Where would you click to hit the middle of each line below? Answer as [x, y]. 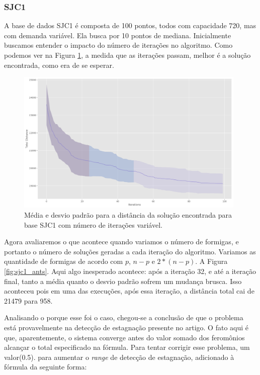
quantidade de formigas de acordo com [64, 261]
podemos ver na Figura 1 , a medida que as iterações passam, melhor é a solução [127, 55]
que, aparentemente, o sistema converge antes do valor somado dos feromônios [124, 337]
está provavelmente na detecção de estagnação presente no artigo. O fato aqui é [126, 327]
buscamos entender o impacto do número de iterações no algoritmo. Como [118, 45]
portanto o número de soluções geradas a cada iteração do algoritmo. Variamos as [130, 251]
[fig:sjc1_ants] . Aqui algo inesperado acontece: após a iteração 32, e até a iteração [130, 271]
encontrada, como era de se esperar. [59, 65]
